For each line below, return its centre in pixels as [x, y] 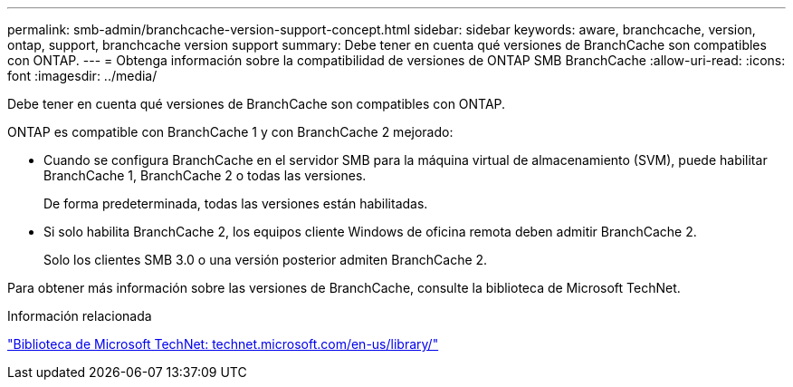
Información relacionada [80, 316]
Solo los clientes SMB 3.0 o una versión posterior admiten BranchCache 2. [266, 260]
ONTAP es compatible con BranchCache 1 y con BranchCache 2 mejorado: [230, 132]
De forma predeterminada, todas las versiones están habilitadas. [236, 203]
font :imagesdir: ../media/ [82, 76]
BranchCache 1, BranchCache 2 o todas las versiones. [205, 175]
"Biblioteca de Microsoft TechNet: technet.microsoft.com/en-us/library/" [223, 344]
